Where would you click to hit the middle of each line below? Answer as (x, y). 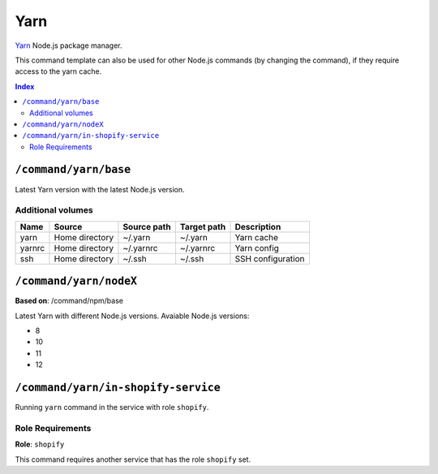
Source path (147, 226)
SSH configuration (270, 258)
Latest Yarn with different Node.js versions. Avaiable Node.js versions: (132, 316)
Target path (203, 226)
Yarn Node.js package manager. (69, 45)
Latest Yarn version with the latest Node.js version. (100, 189)
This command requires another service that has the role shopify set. (133, 459)
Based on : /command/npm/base (69, 301)
